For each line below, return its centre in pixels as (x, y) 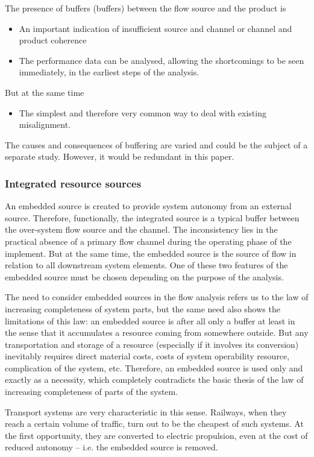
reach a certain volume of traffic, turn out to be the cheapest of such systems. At (154, 424)
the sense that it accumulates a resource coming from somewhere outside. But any (157, 333)
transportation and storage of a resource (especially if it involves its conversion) (152, 344)
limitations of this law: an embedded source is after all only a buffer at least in (150, 320)
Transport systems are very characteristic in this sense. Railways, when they (146, 411)
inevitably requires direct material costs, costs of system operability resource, (147, 356)
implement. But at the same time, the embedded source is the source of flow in (151, 253)
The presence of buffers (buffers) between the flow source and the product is (146, 8)
